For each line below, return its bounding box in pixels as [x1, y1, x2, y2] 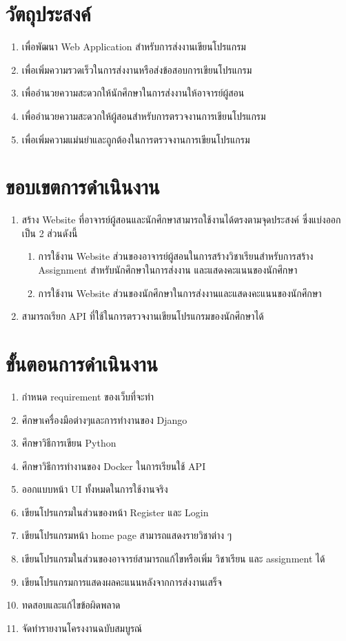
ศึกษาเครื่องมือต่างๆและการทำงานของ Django [21, 412, 187, 427]
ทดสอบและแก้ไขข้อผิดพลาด [21, 598, 121, 612]
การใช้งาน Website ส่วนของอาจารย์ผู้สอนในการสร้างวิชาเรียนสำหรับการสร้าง [38, 249, 314, 263]
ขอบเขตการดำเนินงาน [6, 172, 160, 201]
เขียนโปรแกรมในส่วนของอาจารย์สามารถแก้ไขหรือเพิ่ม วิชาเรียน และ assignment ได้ [21, 551, 325, 566]
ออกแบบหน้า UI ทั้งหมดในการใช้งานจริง [21, 482, 168, 496]
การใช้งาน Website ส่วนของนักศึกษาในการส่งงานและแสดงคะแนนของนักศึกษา [38, 285, 322, 300]
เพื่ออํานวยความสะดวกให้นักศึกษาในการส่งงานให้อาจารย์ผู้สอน [21, 85, 245, 100]
